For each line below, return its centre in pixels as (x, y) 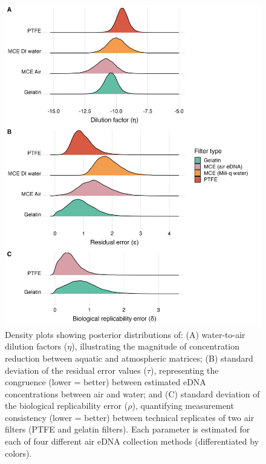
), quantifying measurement (183, 406)
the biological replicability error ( (66, 406)
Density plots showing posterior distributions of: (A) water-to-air (125, 334)
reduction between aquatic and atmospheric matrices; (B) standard (129, 358)
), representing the (184, 370)
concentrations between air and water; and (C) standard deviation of (132, 393)
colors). (18, 453)
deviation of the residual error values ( (76, 370)
